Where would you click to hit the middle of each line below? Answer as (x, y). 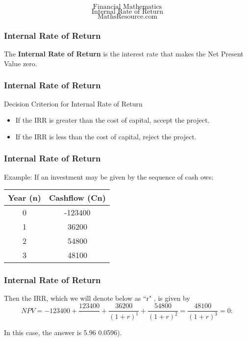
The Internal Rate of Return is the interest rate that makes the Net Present (124, 54)
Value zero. (21, 63)
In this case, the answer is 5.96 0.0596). (63, 332)
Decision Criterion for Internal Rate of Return (73, 103)
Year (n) (25, 198)
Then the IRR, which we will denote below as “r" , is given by (97, 298)
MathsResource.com (127, 17)
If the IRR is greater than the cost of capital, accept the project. (112, 120)
